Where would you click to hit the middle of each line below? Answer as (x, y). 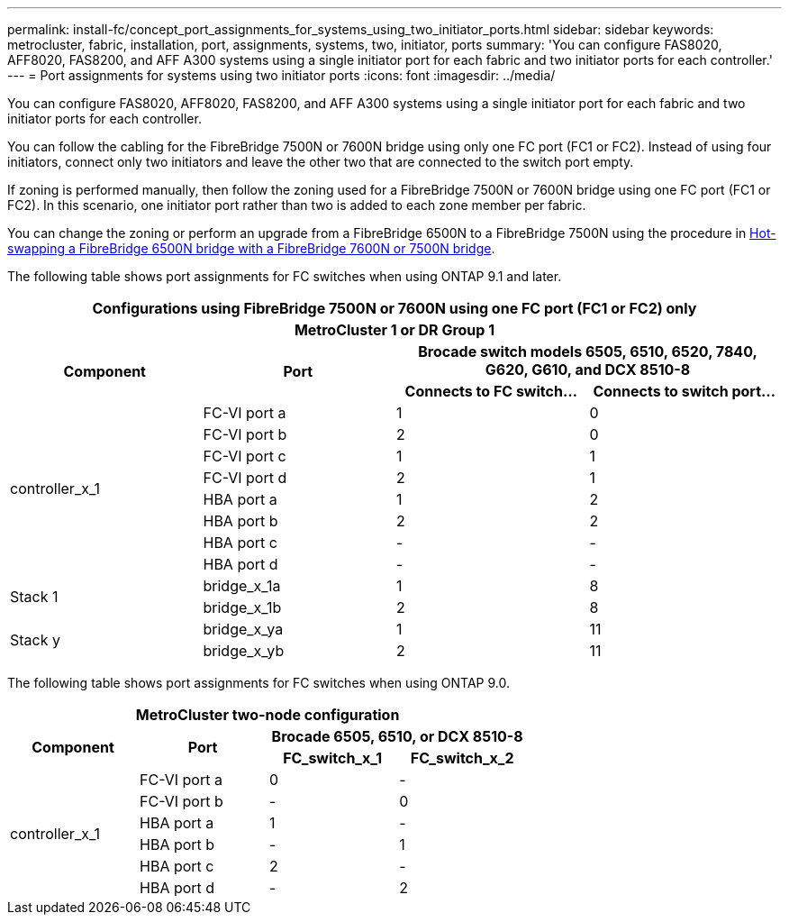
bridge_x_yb (244, 651)
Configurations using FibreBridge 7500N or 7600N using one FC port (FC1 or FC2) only (394, 308)
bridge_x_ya (243, 629)
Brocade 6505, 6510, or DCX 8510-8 (397, 736)
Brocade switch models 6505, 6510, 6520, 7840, (588, 351)
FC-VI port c (245, 456)
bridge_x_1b (242, 607)
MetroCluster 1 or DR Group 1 (394, 330)
